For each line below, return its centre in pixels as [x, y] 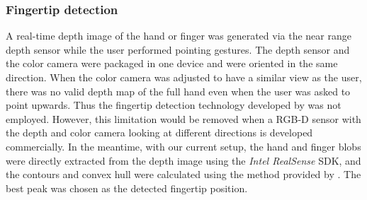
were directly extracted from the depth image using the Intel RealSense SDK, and [183, 160]
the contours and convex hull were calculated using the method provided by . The [183, 174]
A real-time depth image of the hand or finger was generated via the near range [179, 36]
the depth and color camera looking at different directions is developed [159, 133]
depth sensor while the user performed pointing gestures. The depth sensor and [178, 49]
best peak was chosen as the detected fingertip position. [127, 188]
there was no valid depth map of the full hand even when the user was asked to [178, 91]
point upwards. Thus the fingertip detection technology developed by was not [174, 105]
